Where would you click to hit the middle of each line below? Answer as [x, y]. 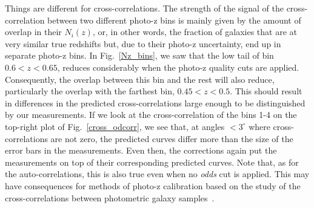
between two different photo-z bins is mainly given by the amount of [174, 20]
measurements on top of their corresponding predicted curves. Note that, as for [152, 162]
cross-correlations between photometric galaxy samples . [110, 197]
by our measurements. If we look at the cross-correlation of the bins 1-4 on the [151, 115]
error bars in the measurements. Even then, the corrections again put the [141, 150]
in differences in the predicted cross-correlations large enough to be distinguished [155, 102]
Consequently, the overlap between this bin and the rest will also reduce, [140, 79]
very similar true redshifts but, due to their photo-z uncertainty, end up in [143, 43]
